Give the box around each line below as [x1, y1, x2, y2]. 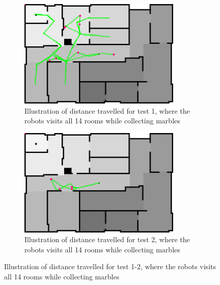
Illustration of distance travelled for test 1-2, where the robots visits [4, 261, 216, 272]
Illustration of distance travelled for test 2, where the [24, 234, 190, 245]
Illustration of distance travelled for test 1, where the [24, 105, 190, 116]
